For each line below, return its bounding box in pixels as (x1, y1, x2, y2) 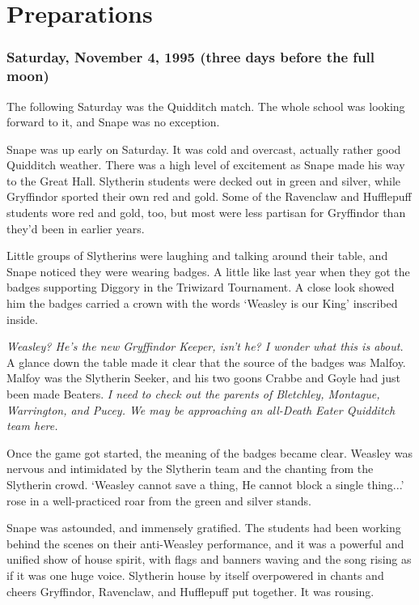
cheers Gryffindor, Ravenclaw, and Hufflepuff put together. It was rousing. (6, 582, 375, 599)
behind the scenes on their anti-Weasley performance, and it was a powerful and (6, 535, 404, 552)
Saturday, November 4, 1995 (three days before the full (6, 47, 375, 67)
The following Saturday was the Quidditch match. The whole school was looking (6, 97, 405, 114)
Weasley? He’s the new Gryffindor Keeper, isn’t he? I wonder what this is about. (6, 338, 404, 355)
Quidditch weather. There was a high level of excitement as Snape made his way (6, 156, 405, 173)
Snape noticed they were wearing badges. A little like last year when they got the (6, 262, 410, 279)
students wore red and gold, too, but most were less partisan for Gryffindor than (6, 204, 406, 221)
